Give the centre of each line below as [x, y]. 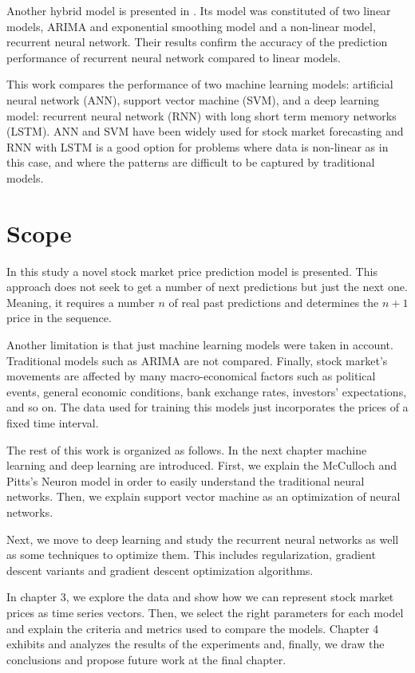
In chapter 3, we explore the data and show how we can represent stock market [200, 597]
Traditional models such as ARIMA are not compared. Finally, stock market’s [197, 360]
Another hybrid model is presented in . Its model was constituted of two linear [199, 10]
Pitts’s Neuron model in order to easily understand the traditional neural [186, 480]
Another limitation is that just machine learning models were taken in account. [200, 345]
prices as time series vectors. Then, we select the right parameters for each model [205, 612]
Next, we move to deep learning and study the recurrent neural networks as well [203, 539]
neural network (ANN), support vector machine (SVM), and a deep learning [193, 99]
